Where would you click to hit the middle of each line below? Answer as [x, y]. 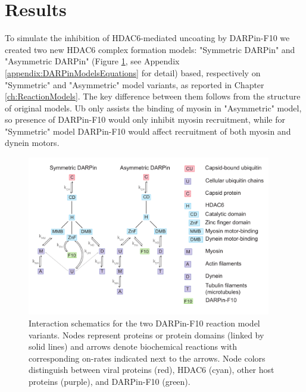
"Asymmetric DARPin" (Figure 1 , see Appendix [92, 61]
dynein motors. [32, 143]
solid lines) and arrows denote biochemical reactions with [133, 346]
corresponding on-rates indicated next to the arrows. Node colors [147, 358]
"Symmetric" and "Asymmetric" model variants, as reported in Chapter [135, 84]
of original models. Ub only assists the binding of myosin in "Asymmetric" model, [153, 108]
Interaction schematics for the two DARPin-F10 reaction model [144, 323]
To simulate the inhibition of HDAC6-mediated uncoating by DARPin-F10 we [147, 38]
